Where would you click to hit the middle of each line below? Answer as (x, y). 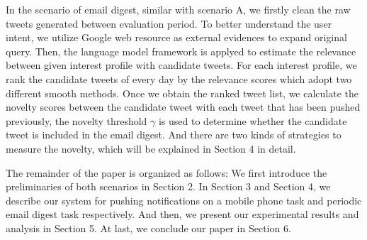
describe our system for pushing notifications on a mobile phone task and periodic (184, 200)
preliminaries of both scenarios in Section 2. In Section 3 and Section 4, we (168, 186)
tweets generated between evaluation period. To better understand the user (169, 23)
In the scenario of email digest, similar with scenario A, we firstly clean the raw (178, 9)
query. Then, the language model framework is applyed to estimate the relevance (181, 51)
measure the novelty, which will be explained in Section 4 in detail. (151, 148)
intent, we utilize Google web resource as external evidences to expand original (176, 37)
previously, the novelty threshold (77, 120)
